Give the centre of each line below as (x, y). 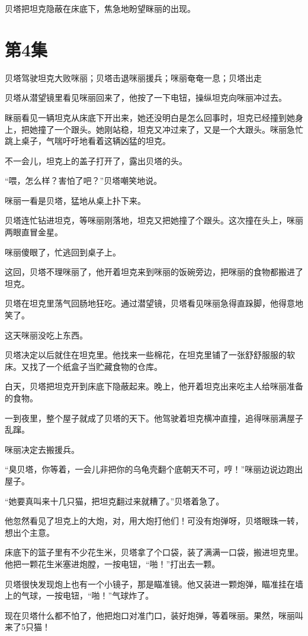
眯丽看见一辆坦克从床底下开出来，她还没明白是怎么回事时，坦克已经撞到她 (150, 117)
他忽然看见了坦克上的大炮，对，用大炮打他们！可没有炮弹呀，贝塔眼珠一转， (154, 521)
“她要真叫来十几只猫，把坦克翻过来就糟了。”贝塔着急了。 (115, 501)
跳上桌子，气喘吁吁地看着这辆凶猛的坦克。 (88, 141)
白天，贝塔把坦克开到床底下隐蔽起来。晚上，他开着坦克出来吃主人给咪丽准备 (154, 386)
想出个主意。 (30, 532)
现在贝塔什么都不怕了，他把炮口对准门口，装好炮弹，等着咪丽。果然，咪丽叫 (154, 615)
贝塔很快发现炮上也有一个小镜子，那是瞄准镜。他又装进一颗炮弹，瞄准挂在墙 (154, 584)
